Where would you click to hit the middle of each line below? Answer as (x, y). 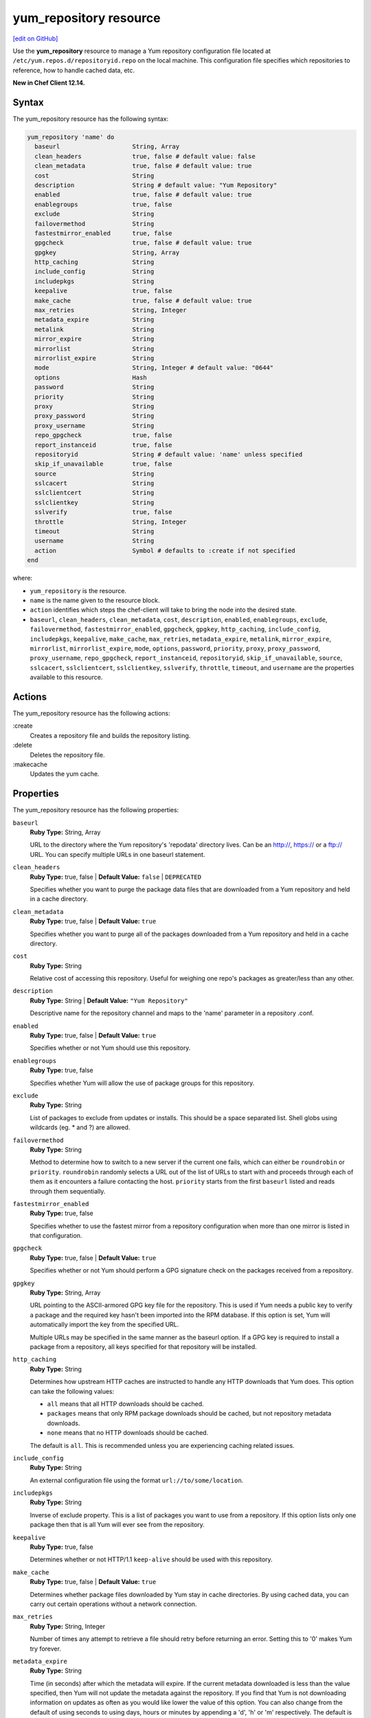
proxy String (94, 406)
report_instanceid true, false (103, 445)
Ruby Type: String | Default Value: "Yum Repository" (109, 1001)
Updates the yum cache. (65, 774)
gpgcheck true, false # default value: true (143, 243)
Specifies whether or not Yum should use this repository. (110, 1048)
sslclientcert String (94, 493)
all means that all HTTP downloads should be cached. (125, 1404)
